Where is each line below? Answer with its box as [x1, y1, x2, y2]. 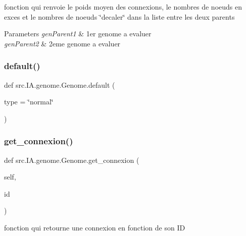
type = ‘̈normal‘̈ [4, 96, 54, 107]
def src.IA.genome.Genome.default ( [4, 79, 115, 90]
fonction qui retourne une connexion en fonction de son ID [4, 222, 185, 232]
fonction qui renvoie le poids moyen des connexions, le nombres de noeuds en [4, 2, 242, 12]
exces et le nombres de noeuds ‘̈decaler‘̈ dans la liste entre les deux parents [4, 11, 235, 22]
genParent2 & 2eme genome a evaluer [4, 38, 121, 48]
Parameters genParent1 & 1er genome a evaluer [4, 28, 152, 39]
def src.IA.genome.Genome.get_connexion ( [4, 154, 139, 165]
